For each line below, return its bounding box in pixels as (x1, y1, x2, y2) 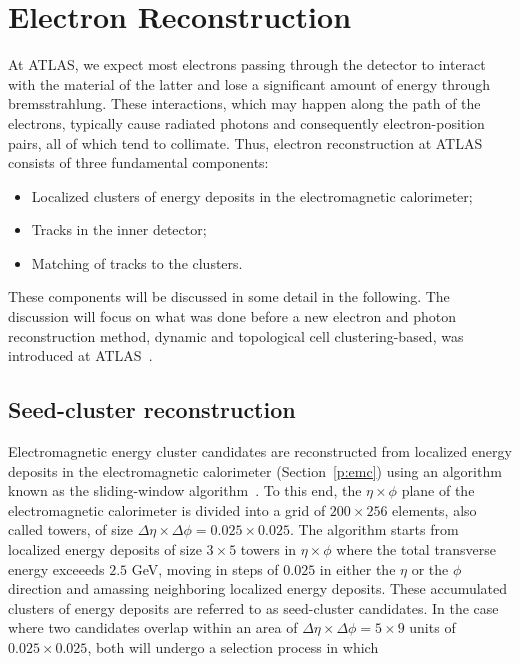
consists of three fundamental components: (8, 152, 269, 173)
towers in (240, 539, 297, 560)
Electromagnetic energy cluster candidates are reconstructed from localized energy (8, 441, 512, 462)
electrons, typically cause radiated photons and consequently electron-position (8, 112, 485, 133)
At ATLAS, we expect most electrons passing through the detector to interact (8, 54, 486, 75)
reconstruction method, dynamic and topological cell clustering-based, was (8, 325, 464, 346)
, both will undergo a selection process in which (87, 636, 379, 657)
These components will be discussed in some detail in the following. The (8, 286, 450, 307)
